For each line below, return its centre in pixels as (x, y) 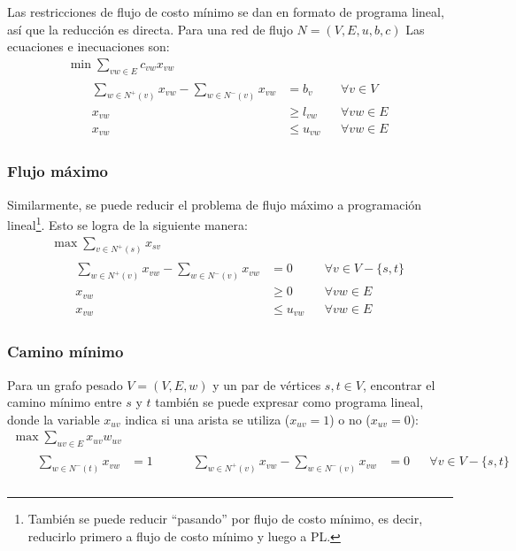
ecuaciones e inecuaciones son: (89, 46)
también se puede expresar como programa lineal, (289, 402)
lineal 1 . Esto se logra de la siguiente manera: (127, 223)
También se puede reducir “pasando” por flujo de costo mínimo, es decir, (225, 519)
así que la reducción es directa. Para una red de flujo (150, 29)
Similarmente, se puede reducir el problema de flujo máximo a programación (215, 204)
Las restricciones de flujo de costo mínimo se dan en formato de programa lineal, (226, 11)
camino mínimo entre (65, 402)
